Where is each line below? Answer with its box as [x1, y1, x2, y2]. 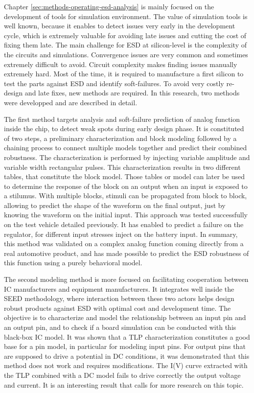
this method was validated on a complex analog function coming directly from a [4, 238, 244, 249]
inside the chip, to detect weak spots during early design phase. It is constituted [4, 123, 244, 134]
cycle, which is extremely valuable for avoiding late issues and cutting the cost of [4, 30, 247, 40]
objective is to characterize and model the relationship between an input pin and [4, 312, 246, 323]
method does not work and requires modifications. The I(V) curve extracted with [4, 360, 248, 370]
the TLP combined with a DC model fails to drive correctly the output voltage [4, 370, 241, 380]
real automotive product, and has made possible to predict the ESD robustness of [4, 248, 249, 258]
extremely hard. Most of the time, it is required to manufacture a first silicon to [4, 69, 244, 79]
